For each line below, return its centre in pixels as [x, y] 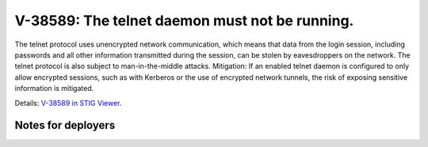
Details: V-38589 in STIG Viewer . [68, 103]
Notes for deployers [65, 125]
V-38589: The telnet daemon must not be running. [184, 21]
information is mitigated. [54, 89]
